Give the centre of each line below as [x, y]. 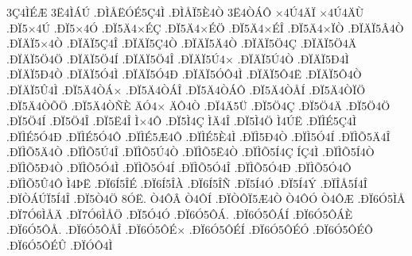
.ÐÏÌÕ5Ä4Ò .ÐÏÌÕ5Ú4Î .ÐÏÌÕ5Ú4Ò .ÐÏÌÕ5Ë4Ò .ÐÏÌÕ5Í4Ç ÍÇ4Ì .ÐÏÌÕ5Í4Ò [190, 152]
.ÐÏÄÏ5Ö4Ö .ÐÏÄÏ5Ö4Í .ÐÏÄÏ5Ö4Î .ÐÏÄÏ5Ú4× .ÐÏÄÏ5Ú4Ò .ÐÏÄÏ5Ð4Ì [178, 58]
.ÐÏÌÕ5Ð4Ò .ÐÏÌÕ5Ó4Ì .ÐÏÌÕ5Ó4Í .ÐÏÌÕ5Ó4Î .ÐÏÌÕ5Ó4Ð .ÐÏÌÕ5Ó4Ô [179, 167]
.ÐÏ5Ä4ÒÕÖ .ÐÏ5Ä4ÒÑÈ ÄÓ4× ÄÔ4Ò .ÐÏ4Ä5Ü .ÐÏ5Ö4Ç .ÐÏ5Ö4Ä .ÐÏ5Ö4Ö [198, 105]
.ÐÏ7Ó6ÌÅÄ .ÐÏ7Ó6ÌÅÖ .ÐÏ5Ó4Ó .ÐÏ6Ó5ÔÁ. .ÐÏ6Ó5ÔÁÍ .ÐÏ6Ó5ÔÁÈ [179, 214]
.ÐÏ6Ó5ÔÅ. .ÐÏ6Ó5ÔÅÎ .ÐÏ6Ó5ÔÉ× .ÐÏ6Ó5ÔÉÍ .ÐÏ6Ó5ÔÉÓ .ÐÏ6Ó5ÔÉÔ [190, 229]
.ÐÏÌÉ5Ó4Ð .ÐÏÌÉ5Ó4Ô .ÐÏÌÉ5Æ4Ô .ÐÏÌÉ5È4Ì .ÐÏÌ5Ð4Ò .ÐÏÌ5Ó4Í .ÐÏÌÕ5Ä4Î [198, 136]
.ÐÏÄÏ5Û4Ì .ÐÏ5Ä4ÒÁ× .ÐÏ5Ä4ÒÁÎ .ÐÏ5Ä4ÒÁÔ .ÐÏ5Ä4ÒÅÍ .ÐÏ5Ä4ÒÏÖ [186, 89]
